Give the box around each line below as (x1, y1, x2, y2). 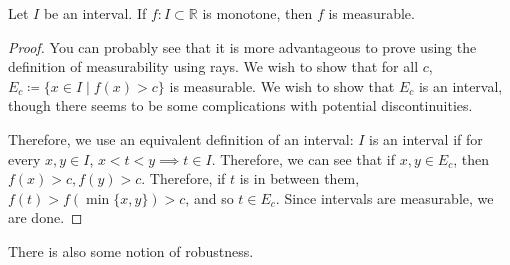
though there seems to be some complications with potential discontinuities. (8, 95, 473, 116)
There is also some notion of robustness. (8, 240, 254, 261)
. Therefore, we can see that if (211, 148, 395, 169)
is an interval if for (369, 128, 483, 149)
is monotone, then (202, 3, 313, 23)
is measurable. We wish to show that (169, 75, 395, 96)
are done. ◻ (8, 207, 83, 228)
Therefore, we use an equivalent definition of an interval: (8, 128, 354, 149)
